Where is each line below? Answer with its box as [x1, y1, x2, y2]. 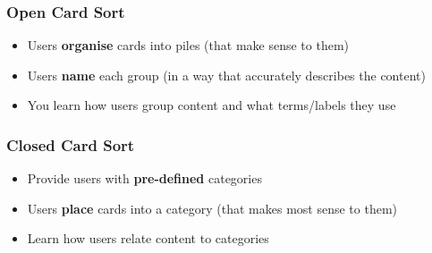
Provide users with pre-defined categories [27, 169, 262, 188]
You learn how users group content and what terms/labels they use [27, 96, 396, 114]
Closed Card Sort [6, 133, 135, 156]
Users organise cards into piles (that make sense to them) [27, 36, 349, 55]
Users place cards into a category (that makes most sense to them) [27, 198, 397, 217]
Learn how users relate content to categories [27, 229, 269, 248]
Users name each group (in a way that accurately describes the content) [27, 65, 426, 84]
